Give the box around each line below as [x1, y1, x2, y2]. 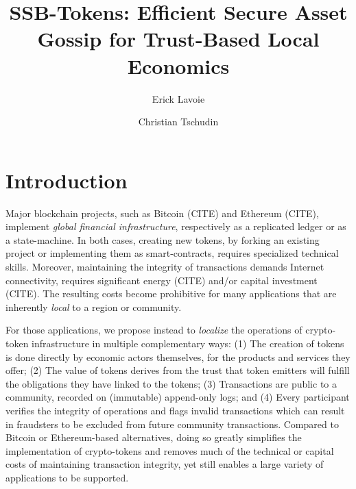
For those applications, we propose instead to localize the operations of [5, 323, 302, 337]
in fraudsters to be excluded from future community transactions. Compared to [5, 416, 339, 431]
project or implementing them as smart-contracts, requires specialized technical [5, 246, 339, 260]
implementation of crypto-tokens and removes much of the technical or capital [5, 443, 334, 457]
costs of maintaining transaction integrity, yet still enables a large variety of [5, 457, 324, 471]
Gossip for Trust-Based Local [37, 25, 320, 53]
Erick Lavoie [152, 91, 205, 105]
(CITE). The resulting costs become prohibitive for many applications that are [5, 286, 337, 301]
